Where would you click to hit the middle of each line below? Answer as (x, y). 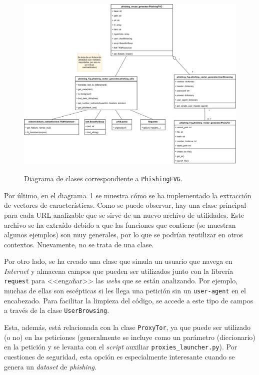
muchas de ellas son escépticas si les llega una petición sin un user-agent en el (125, 291)
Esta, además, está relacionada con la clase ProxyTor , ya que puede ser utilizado (127, 327)
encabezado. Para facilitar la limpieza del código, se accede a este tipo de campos (129, 300)
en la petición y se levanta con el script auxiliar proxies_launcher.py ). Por (121, 347)
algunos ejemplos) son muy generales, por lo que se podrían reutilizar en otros (123, 235)
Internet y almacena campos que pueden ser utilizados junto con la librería (119, 271)
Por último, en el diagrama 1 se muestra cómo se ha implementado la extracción (128, 195)
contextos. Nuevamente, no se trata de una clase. (79, 244)
